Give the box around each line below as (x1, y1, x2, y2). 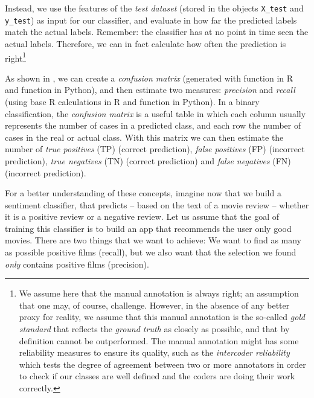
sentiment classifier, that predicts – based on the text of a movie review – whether (5, 198, 309, 211)
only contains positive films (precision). (5, 257, 149, 270)
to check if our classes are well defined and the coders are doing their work (19, 370, 295, 382)
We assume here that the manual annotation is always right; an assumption (19, 287, 299, 300)
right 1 (5, 50, 27, 64)
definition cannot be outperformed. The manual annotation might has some (19, 334, 299, 347)
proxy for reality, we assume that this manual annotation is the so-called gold (19, 310, 306, 323)
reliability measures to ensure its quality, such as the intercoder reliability (19, 346, 290, 359)
